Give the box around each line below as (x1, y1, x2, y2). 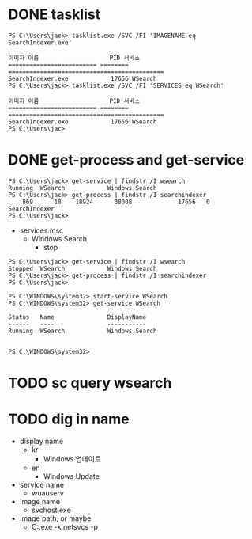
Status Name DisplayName (8, 313, 147, 321)
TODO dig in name (8, 410, 130, 428)
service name (19, 480, 65, 489)
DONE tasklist (8, 6, 101, 24)
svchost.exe (31, 505, 71, 514)
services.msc (19, 226, 64, 235)
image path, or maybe (19, 514, 92, 523)
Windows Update (43, 472, 100, 480)
